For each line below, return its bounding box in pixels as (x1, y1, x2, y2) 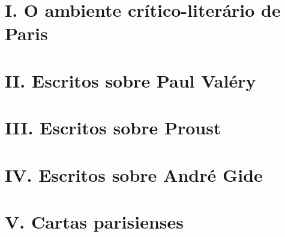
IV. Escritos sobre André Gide (5, 162, 263, 187)
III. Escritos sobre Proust (5, 115, 221, 140)
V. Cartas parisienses (5, 209, 184, 233)
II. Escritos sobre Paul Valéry (5, 68, 256, 92)
